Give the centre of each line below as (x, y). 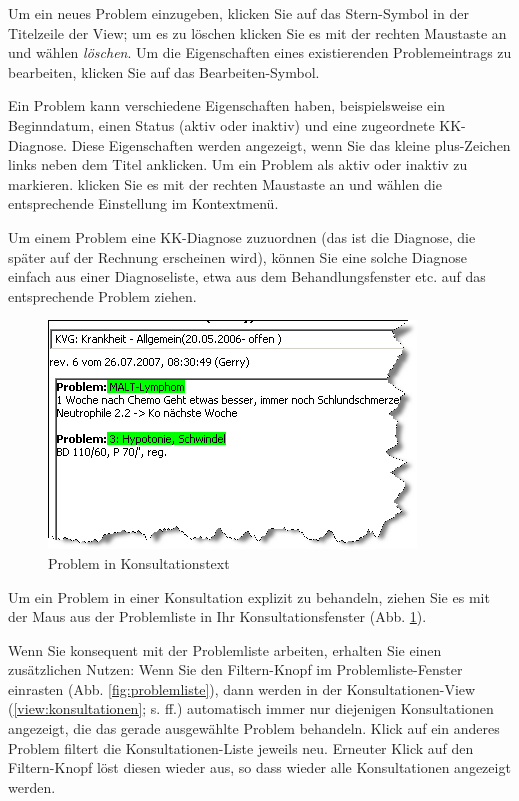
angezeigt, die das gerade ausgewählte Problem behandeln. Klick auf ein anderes (254, 728)
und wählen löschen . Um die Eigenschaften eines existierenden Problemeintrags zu (260, 52)
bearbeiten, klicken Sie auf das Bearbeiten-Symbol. (164, 71)
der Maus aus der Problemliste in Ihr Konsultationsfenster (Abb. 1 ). (217, 616)
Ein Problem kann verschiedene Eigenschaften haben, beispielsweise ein (226, 105)
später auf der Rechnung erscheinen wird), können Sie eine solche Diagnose (237, 256)
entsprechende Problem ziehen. (102, 295)
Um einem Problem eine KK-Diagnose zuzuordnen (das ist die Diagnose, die (242, 236)
